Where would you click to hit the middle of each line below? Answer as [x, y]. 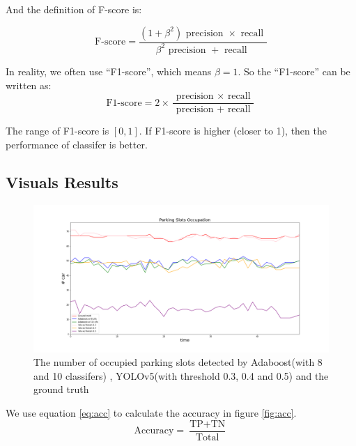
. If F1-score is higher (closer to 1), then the [233, 131]
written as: [29, 85]
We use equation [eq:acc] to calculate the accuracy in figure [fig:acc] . [151, 412]
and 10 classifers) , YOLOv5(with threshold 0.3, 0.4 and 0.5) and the [181, 375]
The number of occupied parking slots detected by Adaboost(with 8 [178, 362]
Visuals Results [62, 182]
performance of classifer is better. [77, 144]
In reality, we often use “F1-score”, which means [109, 71]
